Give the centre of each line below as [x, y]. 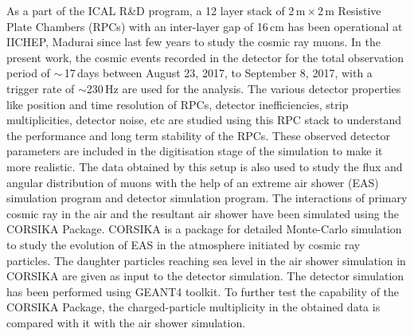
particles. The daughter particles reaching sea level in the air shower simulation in [206, 260]
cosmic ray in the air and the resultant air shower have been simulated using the [203, 213]
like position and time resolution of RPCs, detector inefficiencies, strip [178, 104]
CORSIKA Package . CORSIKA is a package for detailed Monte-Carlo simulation [204, 229]
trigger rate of [41, 88]
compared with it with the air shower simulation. [126, 322]
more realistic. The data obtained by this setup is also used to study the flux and [205, 166]
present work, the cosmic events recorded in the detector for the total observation [205, 57]
